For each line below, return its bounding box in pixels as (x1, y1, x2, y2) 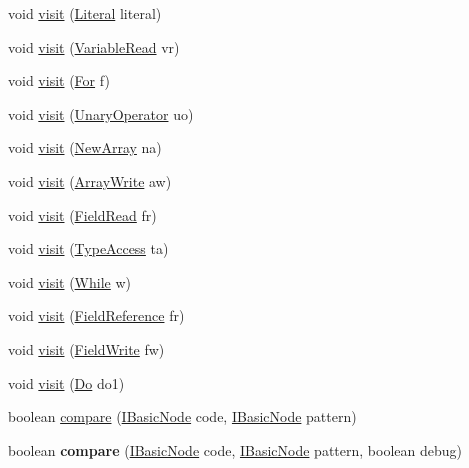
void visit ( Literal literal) (8, 3, 162, 23)
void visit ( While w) (8, 271, 131, 292)
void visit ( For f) (8, 70, 110, 91)
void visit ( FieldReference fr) (8, 305, 185, 326)
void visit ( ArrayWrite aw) (8, 170, 172, 191)
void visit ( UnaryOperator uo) (8, 103, 194, 124)
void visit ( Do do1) (8, 372, 125, 393)
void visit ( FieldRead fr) (8, 204, 157, 225)
